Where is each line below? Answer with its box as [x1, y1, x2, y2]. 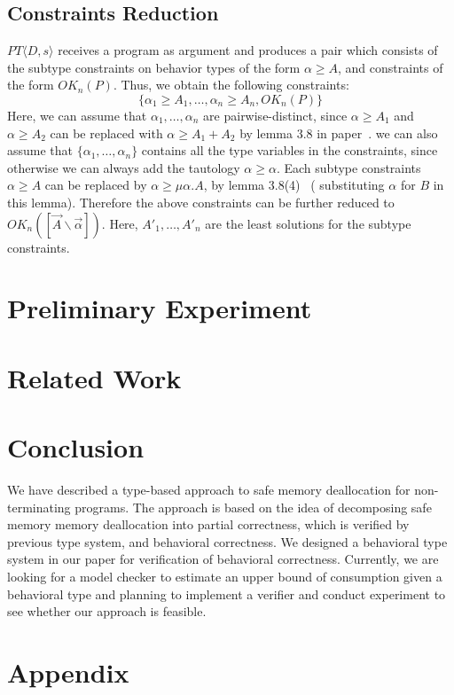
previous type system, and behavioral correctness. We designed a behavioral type [7, 532, 448, 551]
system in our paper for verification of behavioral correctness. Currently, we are [7, 550, 439, 568]
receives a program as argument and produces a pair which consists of [58, 41, 438, 59]
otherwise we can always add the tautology [7, 158, 240, 176]
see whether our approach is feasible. [7, 602, 207, 621]
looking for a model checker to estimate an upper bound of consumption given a [7, 566, 442, 585]
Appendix [7, 653, 129, 690]
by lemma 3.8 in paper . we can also [239, 123, 438, 142]
